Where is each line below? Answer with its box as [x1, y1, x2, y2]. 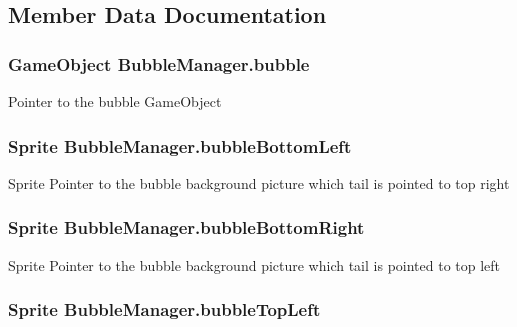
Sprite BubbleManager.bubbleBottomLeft [8, 133, 352, 158]
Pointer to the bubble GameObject [8, 91, 222, 111]
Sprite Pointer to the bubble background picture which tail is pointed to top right [8, 172, 510, 193]
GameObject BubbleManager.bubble [8, 51, 310, 76]
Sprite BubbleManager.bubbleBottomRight [8, 215, 365, 240]
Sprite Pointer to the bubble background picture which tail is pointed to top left [8, 254, 501, 275]
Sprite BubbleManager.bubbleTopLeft [8, 297, 321, 322]
